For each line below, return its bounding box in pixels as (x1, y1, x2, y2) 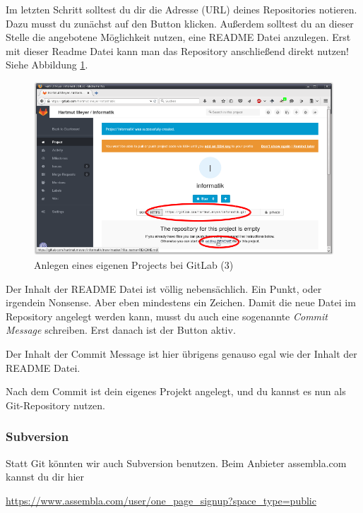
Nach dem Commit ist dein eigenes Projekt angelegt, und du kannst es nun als (6, 384, 346, 399)
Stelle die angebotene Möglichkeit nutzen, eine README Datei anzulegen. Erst (6, 30, 351, 44)
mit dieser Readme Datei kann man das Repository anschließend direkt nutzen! (6, 43, 349, 58)
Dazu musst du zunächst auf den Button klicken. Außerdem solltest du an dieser (6, 16, 354, 30)
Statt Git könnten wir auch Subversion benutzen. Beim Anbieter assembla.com (6, 455, 347, 470)
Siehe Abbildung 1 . (6, 57, 88, 72)
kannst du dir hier (6, 469, 85, 484)
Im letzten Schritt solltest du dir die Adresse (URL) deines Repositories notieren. (6, 2, 357, 16)
